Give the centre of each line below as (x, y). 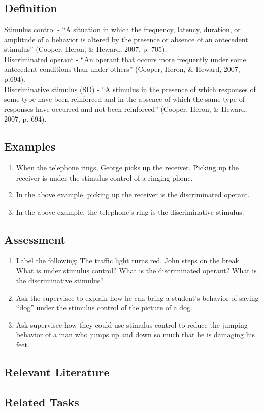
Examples (30, 146)
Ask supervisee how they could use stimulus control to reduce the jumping (132, 324)
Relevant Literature (57, 372)
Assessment (35, 239)
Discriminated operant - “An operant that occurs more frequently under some (125, 59)
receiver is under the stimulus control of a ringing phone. (104, 177)
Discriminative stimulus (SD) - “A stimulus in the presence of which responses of (130, 89)
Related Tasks (42, 402)
